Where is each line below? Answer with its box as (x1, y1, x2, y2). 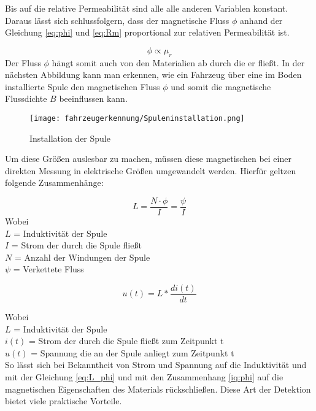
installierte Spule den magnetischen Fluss (5, 80, 160, 93)
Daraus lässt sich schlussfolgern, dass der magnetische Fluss (5, 13, 229, 26)
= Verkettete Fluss (13, 263, 84, 275)
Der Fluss (5, 56, 41, 69)
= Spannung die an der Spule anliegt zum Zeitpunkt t (31, 346, 234, 359)
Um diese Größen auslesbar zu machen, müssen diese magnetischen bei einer (5, 152, 291, 165)
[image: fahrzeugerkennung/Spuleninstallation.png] (29, 113, 245, 123)
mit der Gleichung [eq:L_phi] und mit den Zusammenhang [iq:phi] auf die (5, 371, 283, 383)
